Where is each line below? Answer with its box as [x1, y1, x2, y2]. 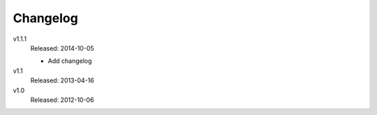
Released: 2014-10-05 [30, 44, 94, 52]
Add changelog [47, 57, 92, 65]
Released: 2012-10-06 [30, 96, 94, 104]
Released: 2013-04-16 [30, 76, 94, 85]
